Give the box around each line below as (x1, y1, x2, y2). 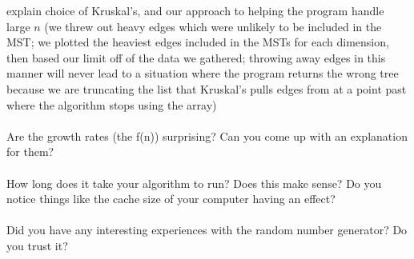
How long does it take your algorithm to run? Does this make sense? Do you (6, 174, 382, 191)
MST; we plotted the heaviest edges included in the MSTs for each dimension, (6, 34, 389, 50)
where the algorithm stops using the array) (6, 96, 217, 113)
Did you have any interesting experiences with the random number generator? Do (6, 221, 408, 238)
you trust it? (6, 237, 68, 253)
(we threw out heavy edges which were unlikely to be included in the (44, 18, 382, 34)
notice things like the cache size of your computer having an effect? (6, 190, 336, 207)
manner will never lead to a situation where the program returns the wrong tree (6, 65, 399, 82)
